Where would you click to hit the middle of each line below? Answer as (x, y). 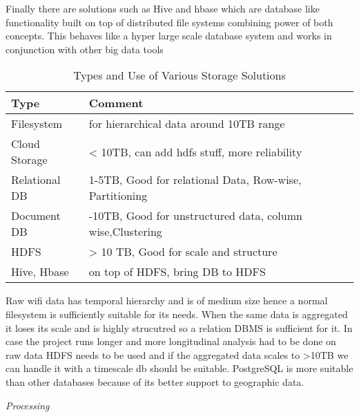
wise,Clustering (125, 232)
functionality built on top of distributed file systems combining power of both (169, 22)
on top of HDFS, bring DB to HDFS (177, 272)
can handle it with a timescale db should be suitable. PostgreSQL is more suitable (179, 368)
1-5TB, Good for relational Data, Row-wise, (195, 180)
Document (36, 216)
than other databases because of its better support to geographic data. (155, 381)
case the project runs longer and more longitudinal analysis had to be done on (171, 341)
